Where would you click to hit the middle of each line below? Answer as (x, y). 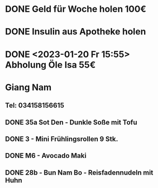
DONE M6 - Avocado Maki (46, 156)
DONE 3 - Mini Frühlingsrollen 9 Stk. (62, 139)
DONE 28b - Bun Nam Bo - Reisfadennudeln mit (79, 172)
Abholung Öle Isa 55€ (50, 65)
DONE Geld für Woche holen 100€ (76, 9)
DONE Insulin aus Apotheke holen (76, 32)
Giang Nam (28, 87)
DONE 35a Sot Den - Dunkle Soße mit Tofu (71, 122)
